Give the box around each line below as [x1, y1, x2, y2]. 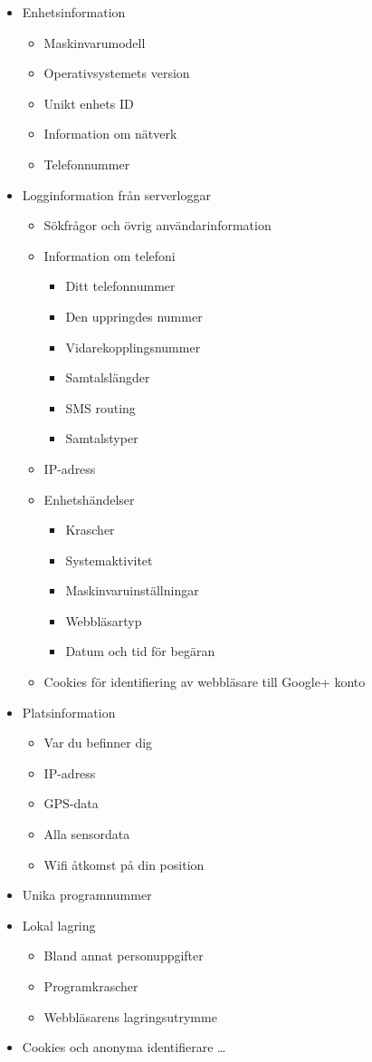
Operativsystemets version [43, 63, 190, 82]
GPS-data [43, 794, 99, 813]
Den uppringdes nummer [65, 306, 203, 325]
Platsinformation [22, 702, 116, 721]
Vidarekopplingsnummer [65, 337, 201, 356]
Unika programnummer [22, 885, 152, 904]
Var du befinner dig [43, 733, 153, 752]
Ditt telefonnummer [65, 276, 176, 295]
